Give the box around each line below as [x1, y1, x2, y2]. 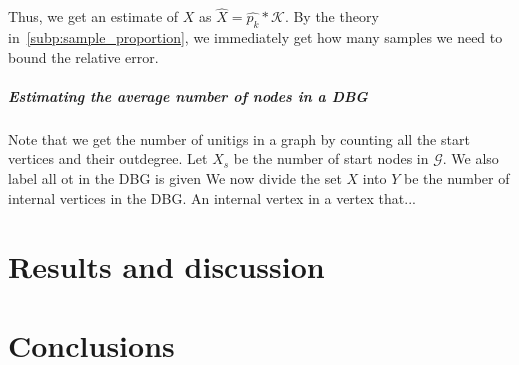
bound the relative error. [8, 46, 159, 67]
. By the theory [284, 6, 379, 27]
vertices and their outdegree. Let [8, 148, 208, 169]
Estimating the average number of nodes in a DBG [8, 85, 368, 106]
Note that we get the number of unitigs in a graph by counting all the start [8, 128, 470, 149]
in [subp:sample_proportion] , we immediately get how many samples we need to [8, 27, 503, 48]
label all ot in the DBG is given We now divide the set [8, 167, 342, 188]
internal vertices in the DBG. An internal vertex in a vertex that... [8, 187, 416, 208]
